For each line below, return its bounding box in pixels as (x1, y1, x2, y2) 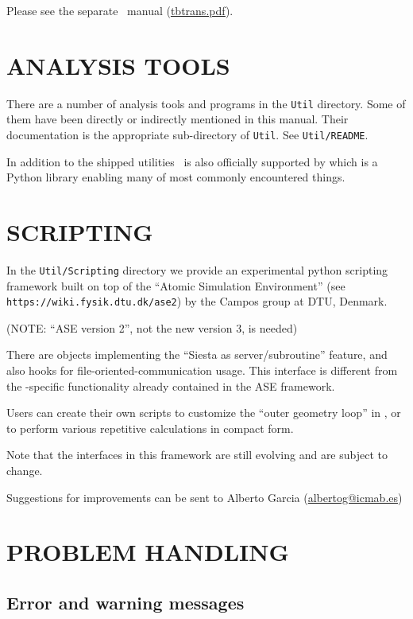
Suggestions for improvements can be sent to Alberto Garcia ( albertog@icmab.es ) (6, 489, 403, 505)
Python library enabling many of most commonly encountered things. (6, 169, 345, 185)
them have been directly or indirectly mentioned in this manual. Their (6, 111, 349, 127)
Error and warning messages (6, 590, 245, 614)
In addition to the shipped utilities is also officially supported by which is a (6, 153, 378, 169)
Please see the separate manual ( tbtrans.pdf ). (6, 2, 234, 18)
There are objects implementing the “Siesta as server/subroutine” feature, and (6, 346, 388, 363)
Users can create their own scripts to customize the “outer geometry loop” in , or (6, 404, 401, 421)
